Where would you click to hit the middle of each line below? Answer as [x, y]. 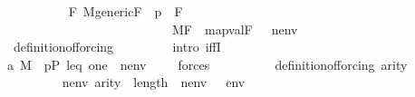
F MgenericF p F [125, 11]
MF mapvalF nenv [235, 29]
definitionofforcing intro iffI [117, 47]
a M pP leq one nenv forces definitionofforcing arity [207, 64]
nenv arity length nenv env [154, 82]
